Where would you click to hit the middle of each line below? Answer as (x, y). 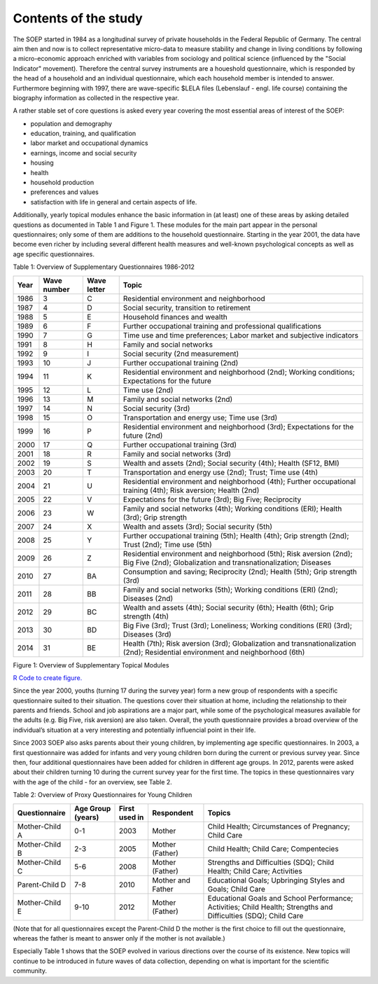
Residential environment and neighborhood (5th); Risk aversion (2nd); (238, 553)
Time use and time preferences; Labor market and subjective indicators (240, 335)
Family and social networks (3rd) (177, 454)
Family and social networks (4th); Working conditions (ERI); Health (232, 508)
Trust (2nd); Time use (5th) (168, 544)
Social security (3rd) (156, 408)
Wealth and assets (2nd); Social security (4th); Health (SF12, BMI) (231, 463)
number (56, 289)
